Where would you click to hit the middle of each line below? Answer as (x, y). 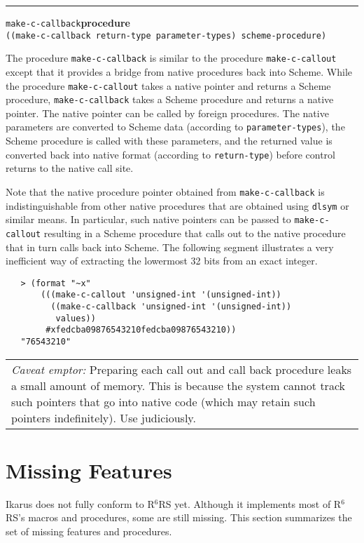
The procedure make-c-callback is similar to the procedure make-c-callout (171, 58)
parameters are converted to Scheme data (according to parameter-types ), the (175, 127)
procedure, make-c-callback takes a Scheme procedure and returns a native (170, 99)
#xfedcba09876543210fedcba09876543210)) (141, 330)
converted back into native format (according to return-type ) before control (170, 154)
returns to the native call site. (70, 168)
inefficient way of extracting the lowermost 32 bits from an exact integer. (162, 261)
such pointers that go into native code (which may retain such (163, 401)
